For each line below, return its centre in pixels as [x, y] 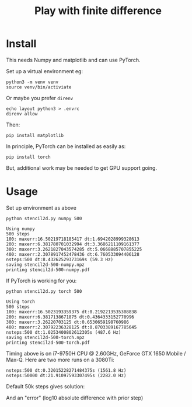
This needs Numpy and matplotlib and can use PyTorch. [73, 60]
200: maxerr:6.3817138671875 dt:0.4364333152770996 [70, 317]
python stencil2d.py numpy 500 [44, 218]
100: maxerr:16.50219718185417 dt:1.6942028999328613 [73, 239]
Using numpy [20, 229]
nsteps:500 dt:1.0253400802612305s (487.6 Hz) [64, 332]
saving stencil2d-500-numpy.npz [45, 265]
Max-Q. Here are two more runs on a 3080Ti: [60, 360]
